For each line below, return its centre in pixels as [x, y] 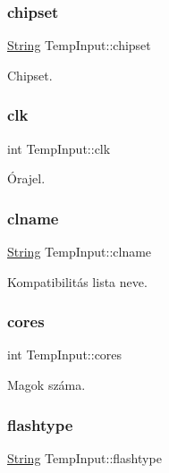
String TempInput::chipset [79, 45]
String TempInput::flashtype [84, 457]
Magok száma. [46, 385]
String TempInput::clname [80, 252]
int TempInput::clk [59, 148]
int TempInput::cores [65, 355]
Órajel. [26, 178]
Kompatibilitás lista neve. [77, 281]
